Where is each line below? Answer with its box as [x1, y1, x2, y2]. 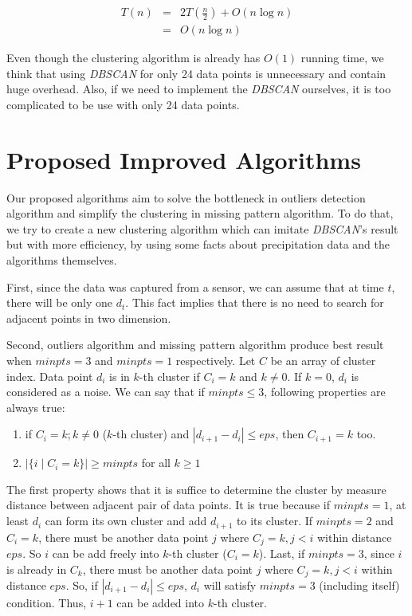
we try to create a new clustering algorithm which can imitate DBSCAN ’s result [6, 220, 398, 237]
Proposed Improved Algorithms [6, 143, 361, 175]
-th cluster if [139, 367, 200, 384]
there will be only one [6, 294, 113, 311]
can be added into [116, 594, 205, 611]
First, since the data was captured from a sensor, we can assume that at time [6, 278, 384, 295]
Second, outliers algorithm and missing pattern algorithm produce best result [6, 336, 384, 353]
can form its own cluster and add [45, 512, 207, 529]
